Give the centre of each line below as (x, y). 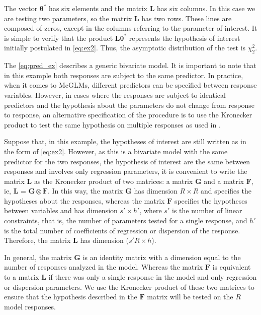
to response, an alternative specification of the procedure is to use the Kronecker (128, 115)
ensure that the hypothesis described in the (71, 297)
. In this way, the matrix (85, 191)
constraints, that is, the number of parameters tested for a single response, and (126, 220)
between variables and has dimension (61, 210)
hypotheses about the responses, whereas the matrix (84, 200)
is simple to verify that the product (59, 38)
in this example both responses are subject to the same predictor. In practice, (124, 75)
